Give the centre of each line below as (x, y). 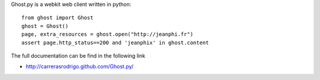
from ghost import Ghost (57, 18)
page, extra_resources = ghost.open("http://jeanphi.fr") (108, 34)
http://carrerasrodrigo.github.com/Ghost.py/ (80, 66)
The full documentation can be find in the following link (78, 55)
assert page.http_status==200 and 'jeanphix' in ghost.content (115, 42)
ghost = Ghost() (45, 26)
